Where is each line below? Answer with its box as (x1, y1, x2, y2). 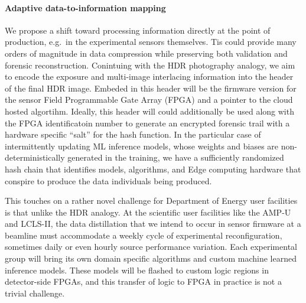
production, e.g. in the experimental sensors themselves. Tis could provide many (5, 35, 297, 48)
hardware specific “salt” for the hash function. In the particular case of (5, 128, 261, 141)
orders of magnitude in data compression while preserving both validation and (5, 47, 288, 59)
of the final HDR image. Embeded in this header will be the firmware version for (5, 82, 297, 94)
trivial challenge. (5, 286, 65, 299)
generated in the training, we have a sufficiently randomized (67, 151, 284, 164)
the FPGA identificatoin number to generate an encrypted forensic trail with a (5, 116, 290, 129)
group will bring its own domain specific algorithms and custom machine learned (5, 252, 297, 265)
